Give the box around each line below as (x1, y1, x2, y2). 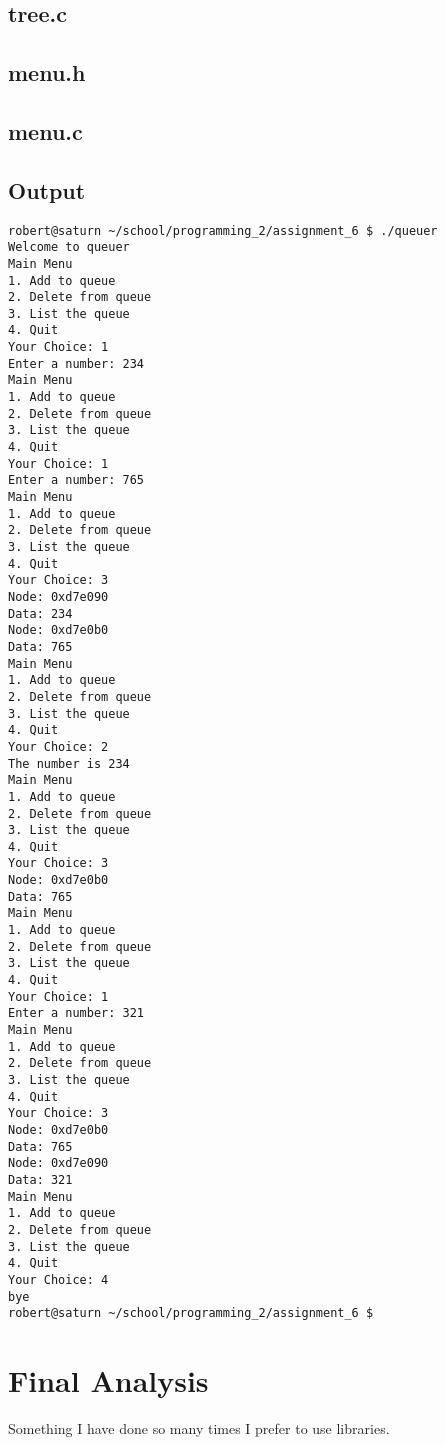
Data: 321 (8, 1172, 73, 1187)
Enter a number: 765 (8, 473, 145, 488)
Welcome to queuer (8, 240, 130, 255)
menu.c (8, 115, 83, 146)
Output (8, 174, 86, 205)
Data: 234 (8, 606, 73, 621)
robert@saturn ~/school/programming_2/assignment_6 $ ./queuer (8, 223, 438, 238)
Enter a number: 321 (8, 1006, 145, 1021)
